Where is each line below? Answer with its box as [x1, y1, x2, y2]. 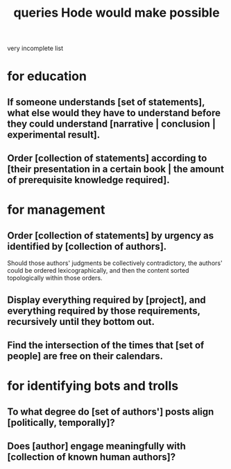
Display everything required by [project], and [7, 294, 206, 305]
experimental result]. [7, 129, 101, 141]
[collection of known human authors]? [7, 451, 176, 463]
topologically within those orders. [7, 273, 103, 283]
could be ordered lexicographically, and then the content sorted [7, 267, 189, 275]
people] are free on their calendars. [7, 350, 164, 362]
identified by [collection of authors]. [7, 240, 167, 252]
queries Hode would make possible [13, 5, 220, 21]
